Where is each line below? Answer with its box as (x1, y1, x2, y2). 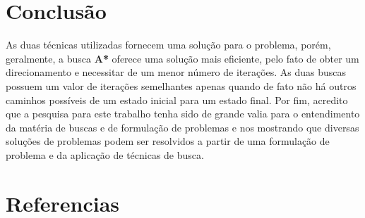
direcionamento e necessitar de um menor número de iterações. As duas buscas (6, 65, 347, 79)
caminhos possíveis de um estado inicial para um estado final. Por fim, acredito (6, 92, 348, 107)
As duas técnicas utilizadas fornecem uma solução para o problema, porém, (6, 37, 331, 52)
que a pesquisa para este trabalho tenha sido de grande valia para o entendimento (6, 106, 360, 121)
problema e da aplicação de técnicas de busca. (6, 147, 204, 162)
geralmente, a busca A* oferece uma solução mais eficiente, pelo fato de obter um (6, 51, 359, 65)
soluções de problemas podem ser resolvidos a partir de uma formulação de (6, 134, 330, 148)
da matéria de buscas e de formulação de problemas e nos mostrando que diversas (6, 120, 359, 134)
